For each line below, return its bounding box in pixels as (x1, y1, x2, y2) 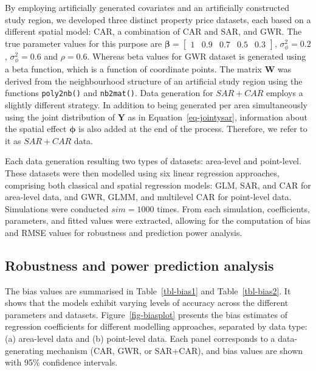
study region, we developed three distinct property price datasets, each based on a (5, 13, 311, 26)
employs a (266, 86, 303, 99)
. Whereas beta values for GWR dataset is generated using (87, 49, 306, 62)
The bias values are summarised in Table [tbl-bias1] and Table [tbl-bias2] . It (5, 284, 291, 297)
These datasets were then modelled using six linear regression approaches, (5, 166, 280, 179)
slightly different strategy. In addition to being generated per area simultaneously (5, 98, 307, 111)
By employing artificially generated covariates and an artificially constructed (5, 1, 290, 13)
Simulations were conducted (5, 202, 109, 215)
